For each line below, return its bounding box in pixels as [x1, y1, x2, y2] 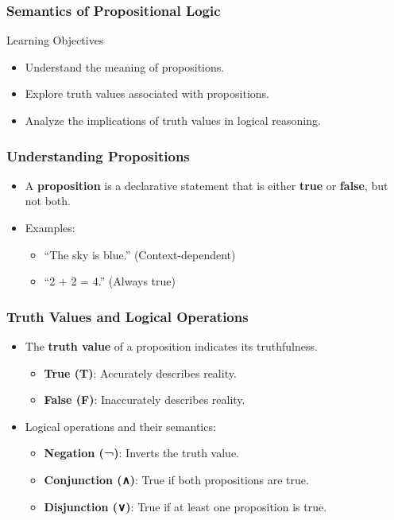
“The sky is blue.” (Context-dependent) [44, 246, 236, 262]
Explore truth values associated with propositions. [25, 85, 269, 102]
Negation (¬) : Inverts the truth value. [44, 444, 239, 461]
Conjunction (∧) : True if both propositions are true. [44, 471, 309, 487]
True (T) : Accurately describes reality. [44, 364, 237, 381]
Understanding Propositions [6, 146, 190, 165]
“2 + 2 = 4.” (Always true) [44, 273, 176, 289]
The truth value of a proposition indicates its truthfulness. [25, 338, 318, 354]
